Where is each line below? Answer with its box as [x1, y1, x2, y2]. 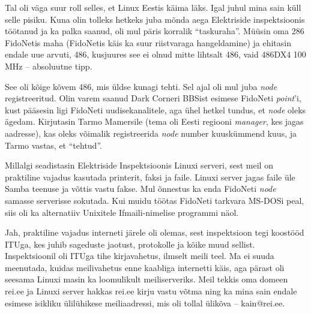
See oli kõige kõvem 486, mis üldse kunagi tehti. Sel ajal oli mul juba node [5, 80, 277, 92]
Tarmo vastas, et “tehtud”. [5, 139, 102, 151]
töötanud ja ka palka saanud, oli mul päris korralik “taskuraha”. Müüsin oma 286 [5, 25, 304, 37]
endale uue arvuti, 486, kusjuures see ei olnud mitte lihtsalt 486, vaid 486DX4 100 [5, 48, 306, 61]
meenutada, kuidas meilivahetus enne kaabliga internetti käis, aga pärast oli [5, 261, 285, 273]
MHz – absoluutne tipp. [5, 59, 92, 72]
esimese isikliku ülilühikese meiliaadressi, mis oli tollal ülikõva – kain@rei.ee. [5, 296, 285, 309]
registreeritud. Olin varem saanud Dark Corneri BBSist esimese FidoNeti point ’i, [5, 92, 301, 104]
